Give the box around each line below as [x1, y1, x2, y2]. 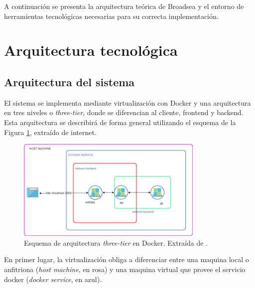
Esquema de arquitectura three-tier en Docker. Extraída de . [24, 237, 208, 248]
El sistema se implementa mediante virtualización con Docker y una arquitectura [4, 97, 251, 108]
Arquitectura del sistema [4, 74, 135, 89]
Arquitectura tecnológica [4, 40, 178, 60]
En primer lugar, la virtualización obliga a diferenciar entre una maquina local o [4, 254, 249, 265]
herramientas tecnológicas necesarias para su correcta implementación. [4, 10, 219, 21]
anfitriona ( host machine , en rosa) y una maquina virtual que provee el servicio [4, 264, 246, 275]
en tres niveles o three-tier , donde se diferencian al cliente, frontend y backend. [4, 107, 244, 118]
